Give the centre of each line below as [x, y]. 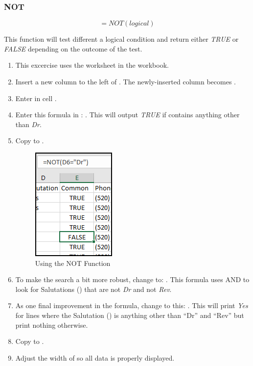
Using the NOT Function [73, 263]
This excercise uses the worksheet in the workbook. [92, 65]
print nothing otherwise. [52, 325]
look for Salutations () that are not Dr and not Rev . [93, 289]
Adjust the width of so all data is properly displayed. [95, 357]
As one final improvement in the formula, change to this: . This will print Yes [132, 305]
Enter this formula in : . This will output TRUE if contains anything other [127, 115]
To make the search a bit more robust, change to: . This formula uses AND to [132, 279]
